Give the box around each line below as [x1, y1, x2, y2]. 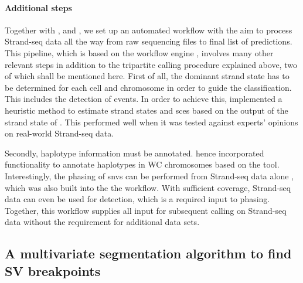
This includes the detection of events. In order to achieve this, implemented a [5, 93, 282, 105]
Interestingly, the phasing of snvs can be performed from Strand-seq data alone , [5, 169, 294, 182]
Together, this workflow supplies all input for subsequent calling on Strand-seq [5, 204, 287, 216]
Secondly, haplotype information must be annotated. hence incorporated [5, 146, 264, 159]
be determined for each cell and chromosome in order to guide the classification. [5, 81, 292, 93]
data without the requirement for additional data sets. [5, 216, 200, 228]
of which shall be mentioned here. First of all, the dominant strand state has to [5, 70, 290, 82]
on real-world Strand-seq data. [5, 127, 114, 139]
